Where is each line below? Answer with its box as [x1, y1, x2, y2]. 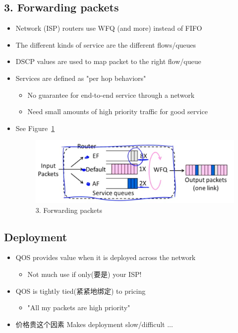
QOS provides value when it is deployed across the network [15, 252, 196, 263]
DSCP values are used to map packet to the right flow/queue [15, 56, 201, 67]
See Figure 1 [15, 123, 55, 133]
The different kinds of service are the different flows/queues [15, 39, 196, 50]
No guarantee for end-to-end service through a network [27, 89, 195, 100]
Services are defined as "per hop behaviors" [15, 72, 146, 83]
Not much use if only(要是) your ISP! [27, 268, 142, 279]
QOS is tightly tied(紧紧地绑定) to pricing [15, 285, 146, 296]
